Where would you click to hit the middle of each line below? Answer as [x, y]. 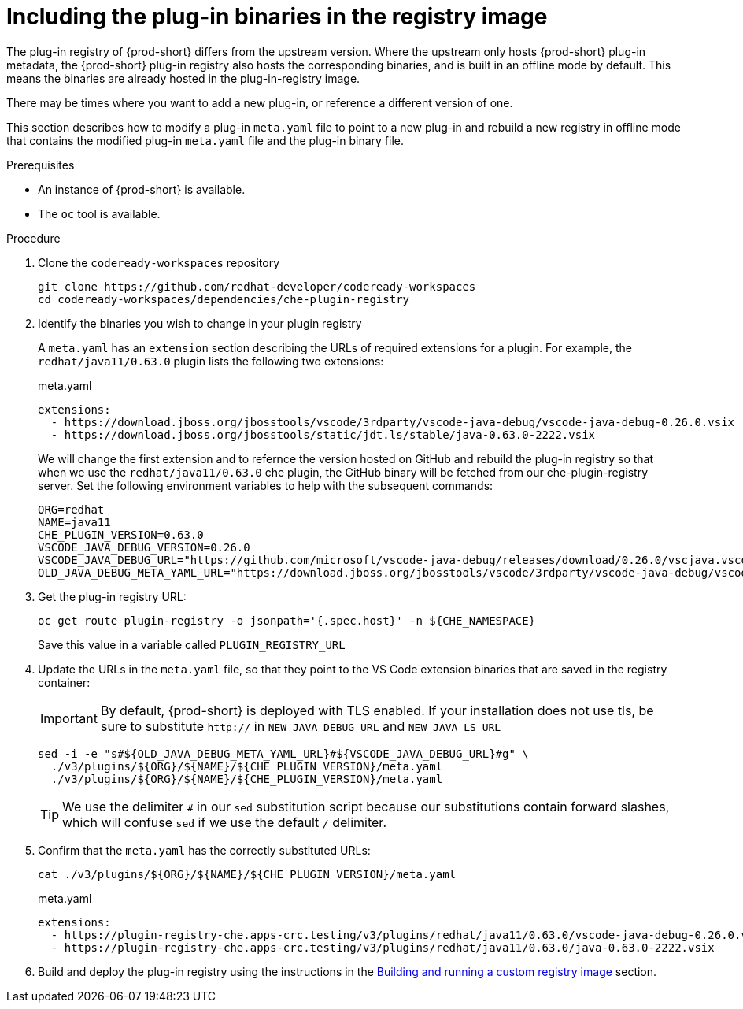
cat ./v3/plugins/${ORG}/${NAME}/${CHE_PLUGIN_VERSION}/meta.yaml [247, 874]
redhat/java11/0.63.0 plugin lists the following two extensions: [211, 361]
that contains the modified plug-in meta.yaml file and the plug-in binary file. [205, 140]
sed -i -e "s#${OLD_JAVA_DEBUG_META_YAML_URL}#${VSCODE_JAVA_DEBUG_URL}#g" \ [283, 753]
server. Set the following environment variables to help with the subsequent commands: [266, 485]
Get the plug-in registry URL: [112, 596]
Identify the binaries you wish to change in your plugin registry [200, 323]
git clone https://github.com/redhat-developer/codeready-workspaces [257, 286]
